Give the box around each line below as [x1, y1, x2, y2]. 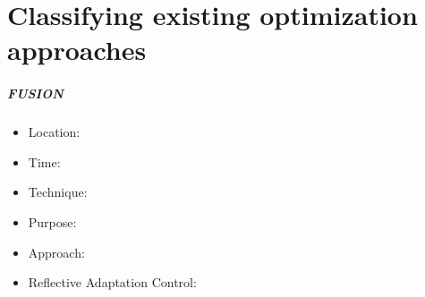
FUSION [7, 84, 64, 103]
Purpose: [28, 212, 77, 231]
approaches [7, 31, 147, 68]
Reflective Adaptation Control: [28, 273, 197, 292]
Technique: [28, 182, 88, 201]
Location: [28, 123, 81, 141]
